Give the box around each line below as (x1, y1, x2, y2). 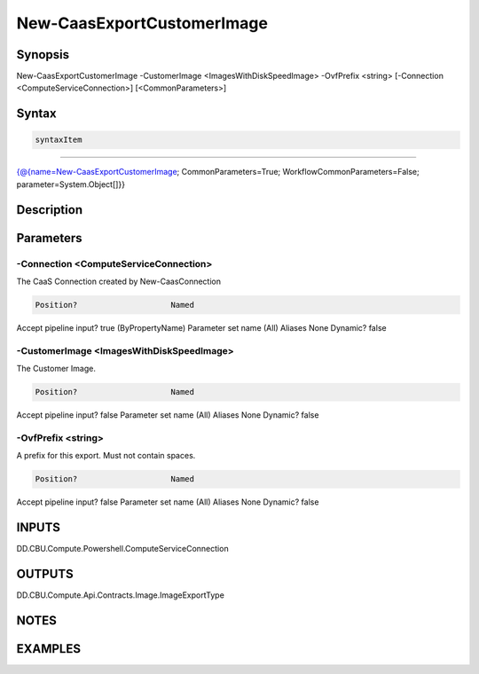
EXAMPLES (16, 641, 82, 656)
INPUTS (16, 520, 61, 535)
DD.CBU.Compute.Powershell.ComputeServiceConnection (16, 544, 230, 554)
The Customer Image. (16, 364, 97, 374)
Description (16, 202, 83, 217)
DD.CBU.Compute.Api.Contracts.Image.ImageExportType (16, 590, 225, 600)
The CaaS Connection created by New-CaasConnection (16, 276, 222, 286)
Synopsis (16, 47, 70, 62)
